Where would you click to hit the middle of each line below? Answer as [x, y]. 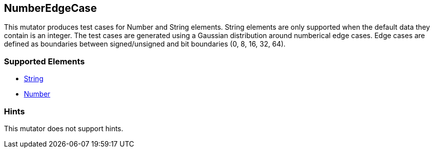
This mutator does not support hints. [64, 128]
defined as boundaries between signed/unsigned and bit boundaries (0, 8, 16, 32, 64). [145, 44]
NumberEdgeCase [50, 8]
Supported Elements [44, 61]
